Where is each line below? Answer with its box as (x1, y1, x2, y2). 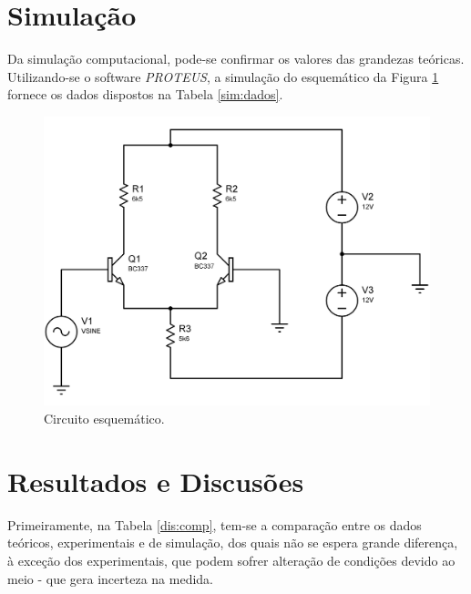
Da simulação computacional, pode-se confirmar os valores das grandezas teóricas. (7, 49, 465, 68)
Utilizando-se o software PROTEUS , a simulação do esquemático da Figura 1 (7, 67, 439, 86)
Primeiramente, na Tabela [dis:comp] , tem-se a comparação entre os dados (7, 515, 422, 534)
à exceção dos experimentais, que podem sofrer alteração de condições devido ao (7, 550, 456, 569)
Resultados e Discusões (7, 462, 304, 499)
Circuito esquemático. (44, 409, 165, 428)
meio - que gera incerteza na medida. (7, 568, 213, 588)
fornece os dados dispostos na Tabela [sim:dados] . (7, 85, 283, 104)
